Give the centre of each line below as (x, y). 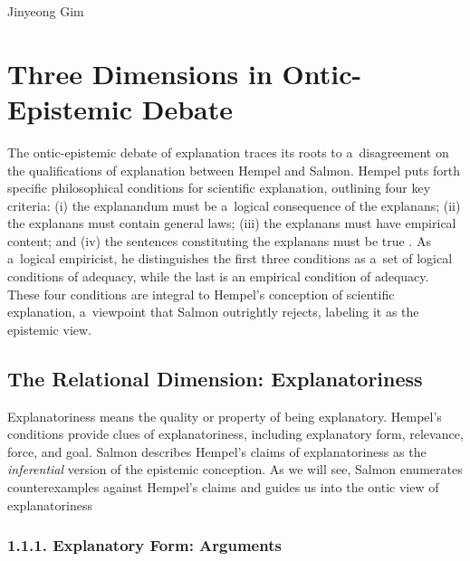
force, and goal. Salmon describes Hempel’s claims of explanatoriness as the (217, 451)
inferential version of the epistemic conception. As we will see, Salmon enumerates (235, 469)
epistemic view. (50, 329)
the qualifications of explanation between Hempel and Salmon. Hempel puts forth (234, 170)
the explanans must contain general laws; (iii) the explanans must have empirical (232, 223)
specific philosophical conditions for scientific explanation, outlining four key (219, 188)
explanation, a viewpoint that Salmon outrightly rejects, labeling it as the (213, 312)
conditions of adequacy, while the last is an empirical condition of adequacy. (218, 276)
